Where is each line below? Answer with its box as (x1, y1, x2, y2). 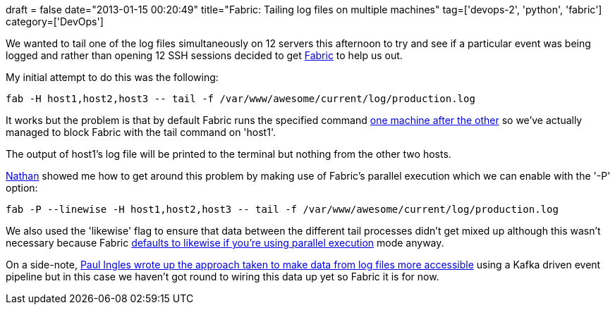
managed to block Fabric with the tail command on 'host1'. (6, 126, 276, 138)
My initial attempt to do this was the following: (6, 71, 219, 83)
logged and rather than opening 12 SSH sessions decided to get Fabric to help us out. (6, 49, 403, 61)
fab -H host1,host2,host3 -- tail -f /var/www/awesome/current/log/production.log (6, 93, 475, 104)
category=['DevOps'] (6, 15, 104, 27)
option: (6, 182, 38, 194)
